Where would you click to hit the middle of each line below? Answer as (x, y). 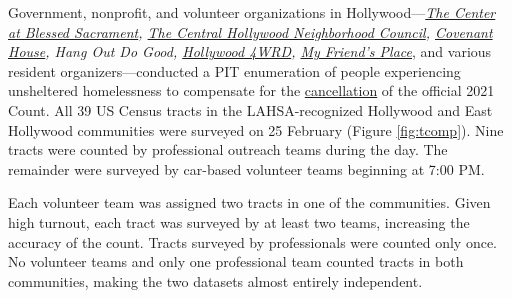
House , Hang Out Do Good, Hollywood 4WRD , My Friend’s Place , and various (250, 51)
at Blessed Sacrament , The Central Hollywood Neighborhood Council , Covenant (250, 31)
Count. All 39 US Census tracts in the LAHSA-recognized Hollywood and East (250, 109)
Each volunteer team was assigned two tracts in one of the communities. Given (249, 202)
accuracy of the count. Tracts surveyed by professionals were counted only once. (252, 241)
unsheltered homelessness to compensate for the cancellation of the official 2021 (251, 90)
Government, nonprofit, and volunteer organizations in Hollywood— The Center (252, 12)
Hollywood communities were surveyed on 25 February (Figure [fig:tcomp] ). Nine (256, 129)
